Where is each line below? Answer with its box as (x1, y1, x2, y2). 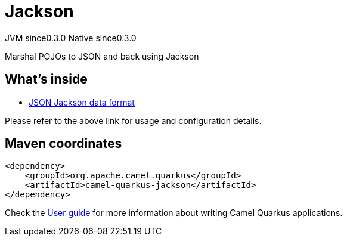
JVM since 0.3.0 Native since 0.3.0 (5, 32, 137, 43)
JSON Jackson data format (29, 97, 135, 107)
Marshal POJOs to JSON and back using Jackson (5, 51, 199, 61)
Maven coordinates (5, 136, 122, 152)
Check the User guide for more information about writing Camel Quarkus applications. (5, 208, 343, 218)
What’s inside (5, 72, 88, 87)
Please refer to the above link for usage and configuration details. (5, 115, 262, 126)
